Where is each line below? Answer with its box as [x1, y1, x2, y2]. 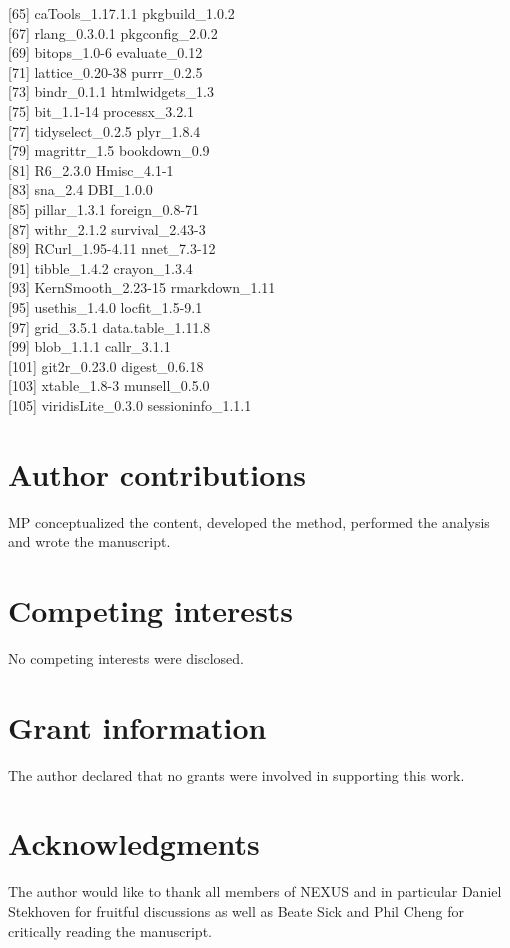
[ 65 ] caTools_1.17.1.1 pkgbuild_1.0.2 [8, 3, 235, 23]
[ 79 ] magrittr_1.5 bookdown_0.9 [8, 140, 210, 161]
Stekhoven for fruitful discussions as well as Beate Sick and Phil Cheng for [8, 900, 464, 921]
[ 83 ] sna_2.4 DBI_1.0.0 [8, 179, 153, 200]
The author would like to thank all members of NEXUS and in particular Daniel [8, 881, 502, 902]
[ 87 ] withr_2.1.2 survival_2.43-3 [8, 218, 206, 239]
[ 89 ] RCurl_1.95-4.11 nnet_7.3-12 [8, 238, 216, 259]
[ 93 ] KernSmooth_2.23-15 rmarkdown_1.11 [8, 277, 276, 298]
